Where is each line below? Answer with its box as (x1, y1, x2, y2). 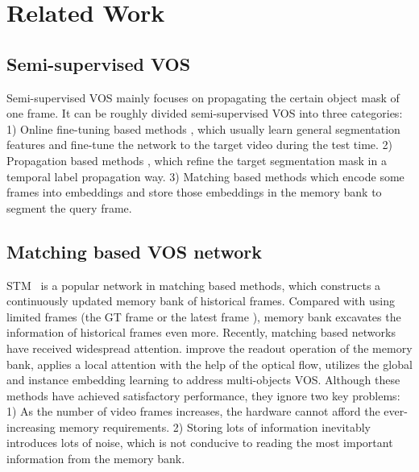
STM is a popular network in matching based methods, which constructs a (6, 276, 381, 293)
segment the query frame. (6, 199, 132, 216)
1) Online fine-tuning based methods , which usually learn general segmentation (6, 120, 400, 137)
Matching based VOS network (6, 238, 262, 263)
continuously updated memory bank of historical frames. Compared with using (6, 292, 395, 309)
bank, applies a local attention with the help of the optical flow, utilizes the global (6, 355, 413, 372)
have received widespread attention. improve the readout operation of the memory (6, 339, 413, 356)
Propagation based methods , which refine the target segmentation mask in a (6, 151, 387, 168)
